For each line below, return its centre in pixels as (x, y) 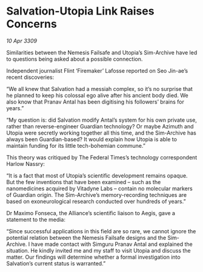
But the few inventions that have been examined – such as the (84, 182)
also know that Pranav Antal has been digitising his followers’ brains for (95, 102)
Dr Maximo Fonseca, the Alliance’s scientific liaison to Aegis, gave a (91, 213)
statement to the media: (36, 219)
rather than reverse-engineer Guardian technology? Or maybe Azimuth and (100, 126)
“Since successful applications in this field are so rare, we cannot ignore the (101, 231)
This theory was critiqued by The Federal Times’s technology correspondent (102, 157)
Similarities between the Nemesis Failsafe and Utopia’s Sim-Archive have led (102, 52)
